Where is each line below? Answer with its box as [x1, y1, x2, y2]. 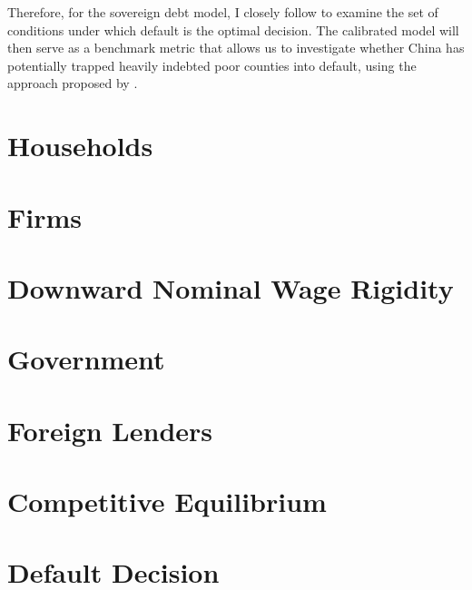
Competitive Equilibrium [7, 483, 327, 520]
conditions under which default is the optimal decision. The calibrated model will [7, 20, 459, 39]
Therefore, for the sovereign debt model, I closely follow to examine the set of [7, 3, 438, 21]
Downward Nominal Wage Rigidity [7, 269, 454, 306]
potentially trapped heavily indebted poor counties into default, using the [7, 55, 417, 74]
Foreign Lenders [7, 411, 213, 448]
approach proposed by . [7, 74, 138, 93]
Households [7, 127, 153, 164]
